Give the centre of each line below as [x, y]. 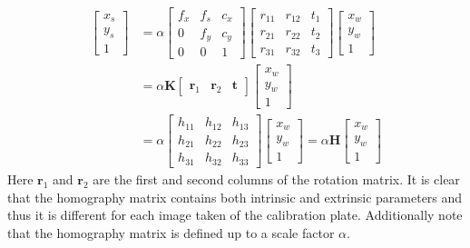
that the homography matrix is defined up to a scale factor [171, 232]
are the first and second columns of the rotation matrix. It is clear [276, 179]
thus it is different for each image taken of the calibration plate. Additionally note [235, 215]
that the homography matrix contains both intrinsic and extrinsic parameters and [235, 197]
